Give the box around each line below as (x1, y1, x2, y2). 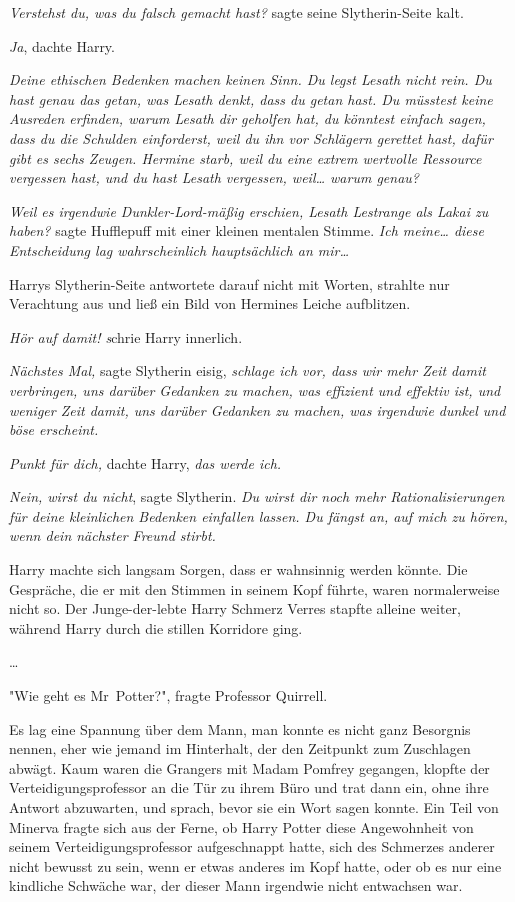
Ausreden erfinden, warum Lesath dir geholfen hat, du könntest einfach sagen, (9, 108, 486, 129)
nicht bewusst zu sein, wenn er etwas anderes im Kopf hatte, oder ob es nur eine (9, 855, 502, 876)
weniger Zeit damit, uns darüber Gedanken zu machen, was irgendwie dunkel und (9, 399, 506, 420)
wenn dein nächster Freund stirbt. (9, 525, 216, 546)
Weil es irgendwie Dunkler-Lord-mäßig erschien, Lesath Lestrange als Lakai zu (9, 200, 489, 221)
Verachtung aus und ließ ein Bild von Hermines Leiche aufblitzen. (9, 293, 411, 314)
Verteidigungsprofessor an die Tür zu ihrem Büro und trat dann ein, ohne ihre (9, 777, 489, 798)
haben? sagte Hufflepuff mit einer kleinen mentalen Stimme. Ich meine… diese (9, 220, 484, 241)
